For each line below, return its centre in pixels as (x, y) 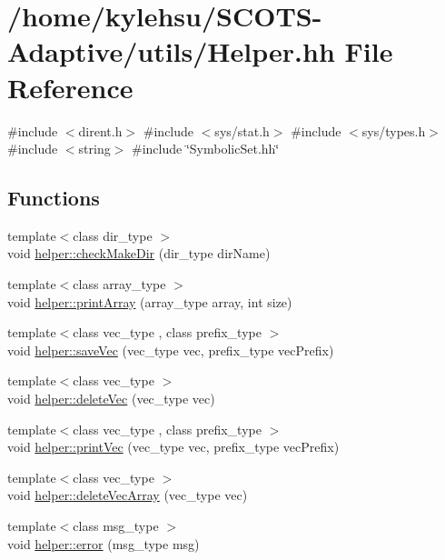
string (94, 149)
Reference (70, 87)
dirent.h (100, 130)
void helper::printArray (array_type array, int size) (150, 301)
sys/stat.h (242, 130)
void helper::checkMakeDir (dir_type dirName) (139, 253)
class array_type (119, 284)
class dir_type (113, 235)
